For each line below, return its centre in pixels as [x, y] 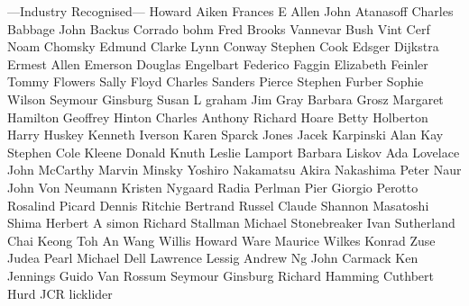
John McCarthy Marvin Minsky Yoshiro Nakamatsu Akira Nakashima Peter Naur [234, 170]
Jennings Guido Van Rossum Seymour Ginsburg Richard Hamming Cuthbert [221, 275]
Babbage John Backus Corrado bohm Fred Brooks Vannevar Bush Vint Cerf [219, 28]
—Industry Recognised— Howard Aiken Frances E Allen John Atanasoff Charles [230, 11]
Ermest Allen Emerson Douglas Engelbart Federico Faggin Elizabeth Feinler [218, 63]
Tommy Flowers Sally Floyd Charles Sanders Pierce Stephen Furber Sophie [216, 81]
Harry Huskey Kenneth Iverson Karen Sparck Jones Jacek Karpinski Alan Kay [225, 135]
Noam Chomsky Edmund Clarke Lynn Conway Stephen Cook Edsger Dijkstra [223, 46]
